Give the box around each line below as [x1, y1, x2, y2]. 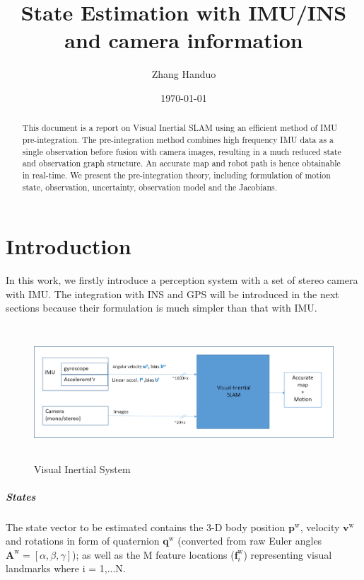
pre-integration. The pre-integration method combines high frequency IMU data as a [22, 133, 334, 145]
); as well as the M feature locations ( [71, 547, 235, 562]
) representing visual [243, 547, 332, 562]
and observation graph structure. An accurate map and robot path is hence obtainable [22, 157, 341, 169]
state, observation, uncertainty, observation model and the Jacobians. [22, 181, 278, 193]
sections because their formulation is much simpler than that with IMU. [6, 300, 317, 315]
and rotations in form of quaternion [6, 533, 160, 548]
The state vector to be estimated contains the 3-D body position [6, 519, 286, 534]
